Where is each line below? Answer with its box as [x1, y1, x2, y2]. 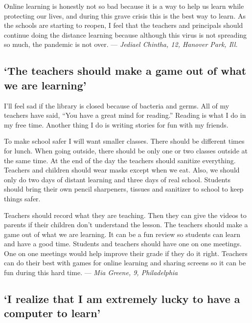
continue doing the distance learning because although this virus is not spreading [4, 29, 247, 40]
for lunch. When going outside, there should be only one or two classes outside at [4, 145, 248, 155]
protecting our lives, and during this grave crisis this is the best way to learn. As [4, 10, 246, 21]
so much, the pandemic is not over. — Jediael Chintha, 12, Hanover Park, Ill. [4, 39, 238, 49]
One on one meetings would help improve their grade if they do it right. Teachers [4, 248, 248, 258]
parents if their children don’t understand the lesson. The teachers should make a [4, 219, 248, 230]
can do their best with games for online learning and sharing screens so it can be [4, 258, 246, 268]
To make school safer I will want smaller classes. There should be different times [4, 136, 245, 146]
